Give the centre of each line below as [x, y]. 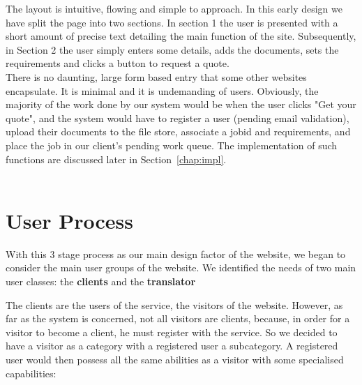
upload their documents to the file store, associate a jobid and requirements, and [178, 131]
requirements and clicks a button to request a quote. [118, 63]
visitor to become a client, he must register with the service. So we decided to [172, 332]
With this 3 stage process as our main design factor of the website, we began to [176, 254]
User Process [70, 220]
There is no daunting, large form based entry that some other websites [156, 76]
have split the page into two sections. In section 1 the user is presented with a [172, 22]
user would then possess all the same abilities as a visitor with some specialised [175, 359]
